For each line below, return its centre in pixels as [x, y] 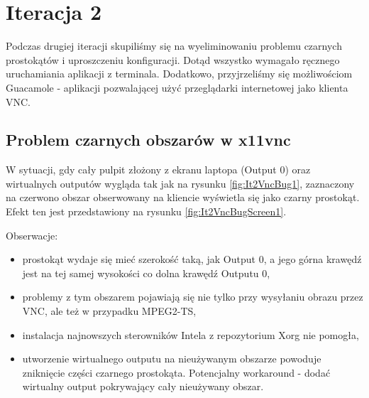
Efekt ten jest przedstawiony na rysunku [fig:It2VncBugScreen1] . [146, 211]
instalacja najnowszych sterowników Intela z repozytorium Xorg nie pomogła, [191, 334]
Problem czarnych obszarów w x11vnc [148, 140]
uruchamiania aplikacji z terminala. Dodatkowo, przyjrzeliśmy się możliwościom [179, 74]
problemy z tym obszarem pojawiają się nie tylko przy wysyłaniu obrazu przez [193, 297]
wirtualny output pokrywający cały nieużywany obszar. [143, 386]
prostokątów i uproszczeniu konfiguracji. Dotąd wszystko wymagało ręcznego [173, 59]
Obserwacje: [32, 235]
